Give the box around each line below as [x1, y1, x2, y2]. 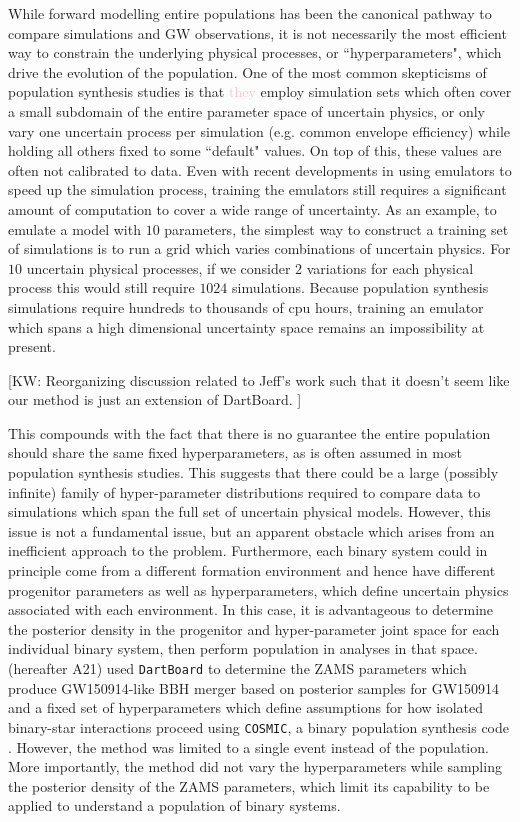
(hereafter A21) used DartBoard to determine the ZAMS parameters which [8, 658, 467, 678]
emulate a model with [8, 218, 141, 239]
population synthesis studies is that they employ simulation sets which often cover [8, 81, 512, 102]
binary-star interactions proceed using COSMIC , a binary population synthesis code [8, 716, 509, 737]
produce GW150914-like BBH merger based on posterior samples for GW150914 [8, 677, 500, 698]
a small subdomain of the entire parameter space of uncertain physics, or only [8, 100, 485, 121]
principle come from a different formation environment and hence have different [8, 560, 496, 581]
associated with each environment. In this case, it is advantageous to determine [8, 599, 494, 620]
